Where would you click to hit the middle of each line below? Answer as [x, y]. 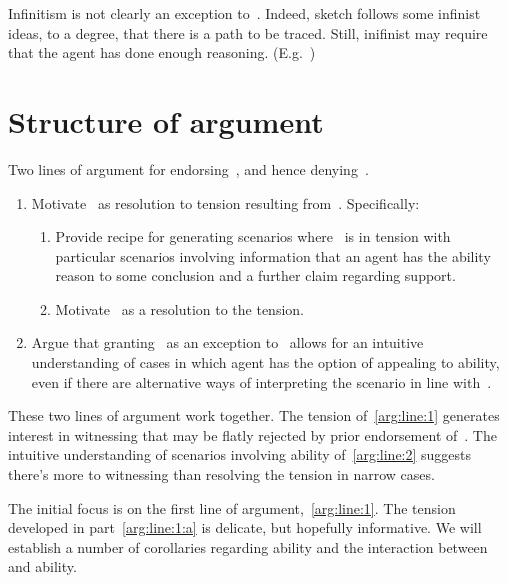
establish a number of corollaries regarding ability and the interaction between [248, 546]
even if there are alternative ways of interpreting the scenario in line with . [261, 381]
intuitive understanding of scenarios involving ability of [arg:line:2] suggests [240, 454]
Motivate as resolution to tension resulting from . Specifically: [225, 202]
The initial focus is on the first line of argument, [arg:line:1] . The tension [232, 507]
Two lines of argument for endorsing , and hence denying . [188, 168]
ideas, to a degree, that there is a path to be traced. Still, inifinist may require [248, 32]
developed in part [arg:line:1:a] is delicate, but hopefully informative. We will [245, 527]
